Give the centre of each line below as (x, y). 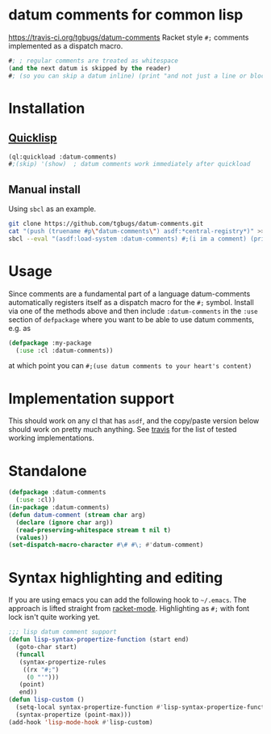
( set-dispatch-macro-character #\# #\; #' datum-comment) (106, 545)
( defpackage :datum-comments (57, 492)
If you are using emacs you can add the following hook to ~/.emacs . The (127, 600)
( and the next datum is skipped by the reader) (90, 68)
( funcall (30, 654)
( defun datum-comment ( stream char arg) (77, 515)
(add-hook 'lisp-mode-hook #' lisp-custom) (81, 722)
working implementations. (52, 438)
